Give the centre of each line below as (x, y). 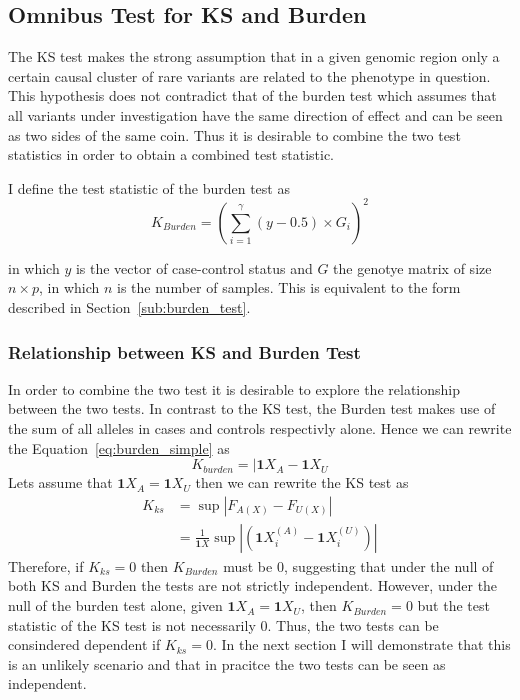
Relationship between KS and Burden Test (184, 351)
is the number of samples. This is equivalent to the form (289, 287)
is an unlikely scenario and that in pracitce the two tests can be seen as (227, 663)
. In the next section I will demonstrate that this (361, 644)
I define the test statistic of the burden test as (149, 187)
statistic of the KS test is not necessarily (132, 624)
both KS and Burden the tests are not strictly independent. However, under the (253, 585)
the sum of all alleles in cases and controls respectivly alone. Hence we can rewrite (260, 428)
